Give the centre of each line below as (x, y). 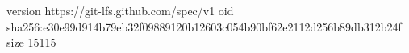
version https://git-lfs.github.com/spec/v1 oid (120, 10)
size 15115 (31, 42)
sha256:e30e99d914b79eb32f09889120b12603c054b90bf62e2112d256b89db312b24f (204, 26)
